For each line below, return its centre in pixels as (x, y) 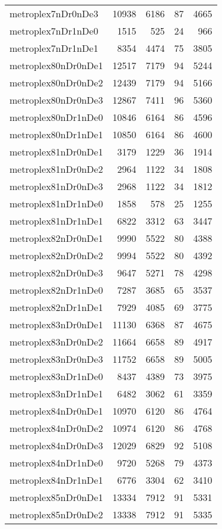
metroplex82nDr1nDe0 (56, 290)
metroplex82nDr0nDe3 (56, 273)
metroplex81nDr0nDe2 (56, 169)
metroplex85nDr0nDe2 (56, 514)
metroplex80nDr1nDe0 (56, 117)
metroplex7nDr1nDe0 (54, 31)
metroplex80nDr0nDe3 (56, 100)
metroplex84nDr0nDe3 (56, 445)
